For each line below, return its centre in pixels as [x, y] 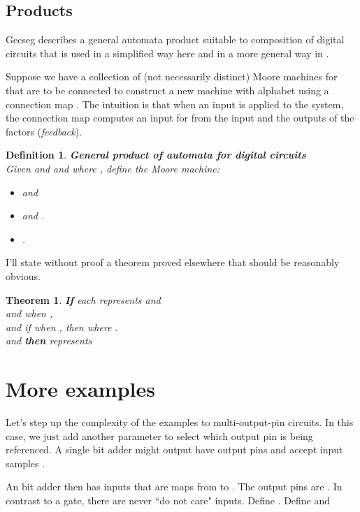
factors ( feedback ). [44, 131]
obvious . [23, 276]
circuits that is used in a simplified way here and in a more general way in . [167, 53]
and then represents [49, 341]
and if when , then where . [62, 327]
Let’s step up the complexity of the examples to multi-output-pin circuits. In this [180, 422]
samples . [26, 463]
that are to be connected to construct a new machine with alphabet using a [167, 90]
